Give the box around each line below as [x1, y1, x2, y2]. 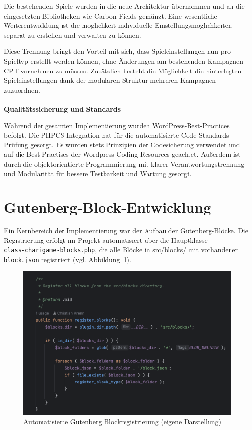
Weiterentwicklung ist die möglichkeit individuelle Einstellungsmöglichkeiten [4, 20, 232, 30]
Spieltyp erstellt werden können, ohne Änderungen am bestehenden [4, 55, 206, 66]
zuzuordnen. [4, 84, 40, 95]
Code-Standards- [181, 130, 231, 140]
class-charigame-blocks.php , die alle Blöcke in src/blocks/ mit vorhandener [4, 244, 238, 255]
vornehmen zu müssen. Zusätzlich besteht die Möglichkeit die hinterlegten [21, 65, 242, 75]
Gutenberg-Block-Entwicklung [4, 197, 211, 217]
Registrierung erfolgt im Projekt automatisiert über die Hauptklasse [4, 235, 208, 245]
